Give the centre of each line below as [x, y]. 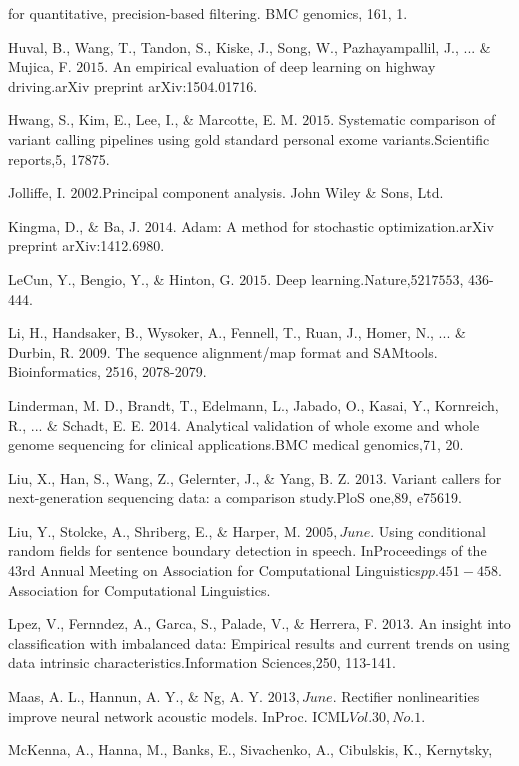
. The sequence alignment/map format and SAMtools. [272, 351]
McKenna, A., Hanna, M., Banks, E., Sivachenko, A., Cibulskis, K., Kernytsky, [250, 749]
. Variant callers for [442, 477]
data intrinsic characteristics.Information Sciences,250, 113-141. [202, 662]
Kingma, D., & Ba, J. [74, 225]
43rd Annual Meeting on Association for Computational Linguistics [214, 570]
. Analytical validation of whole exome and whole [328, 424]
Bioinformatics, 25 [64, 371]
